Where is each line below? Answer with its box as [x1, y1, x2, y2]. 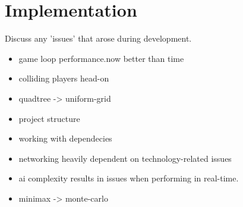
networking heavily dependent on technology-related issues [18, 152, 232, 164]
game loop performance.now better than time [18, 52, 184, 64]
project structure [18, 112, 80, 124]
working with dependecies [18, 132, 112, 145]
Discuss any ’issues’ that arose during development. [5, 32, 192, 45]
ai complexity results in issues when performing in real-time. [18, 172, 239, 184]
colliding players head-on [18, 72, 109, 84]
